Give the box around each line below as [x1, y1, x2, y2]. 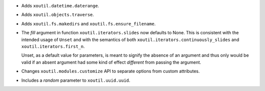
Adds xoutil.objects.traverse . [21, 12, 94, 18]
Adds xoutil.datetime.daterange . [21, 3, 99, 8]
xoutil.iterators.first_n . [21, 43, 85, 49]
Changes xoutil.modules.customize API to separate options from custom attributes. [21, 68, 200, 74]
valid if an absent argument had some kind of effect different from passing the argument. [21, 59, 201, 65]
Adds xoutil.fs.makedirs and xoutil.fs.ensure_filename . [21, 21, 156, 26]
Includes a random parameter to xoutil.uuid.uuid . [21, 77, 131, 83]
